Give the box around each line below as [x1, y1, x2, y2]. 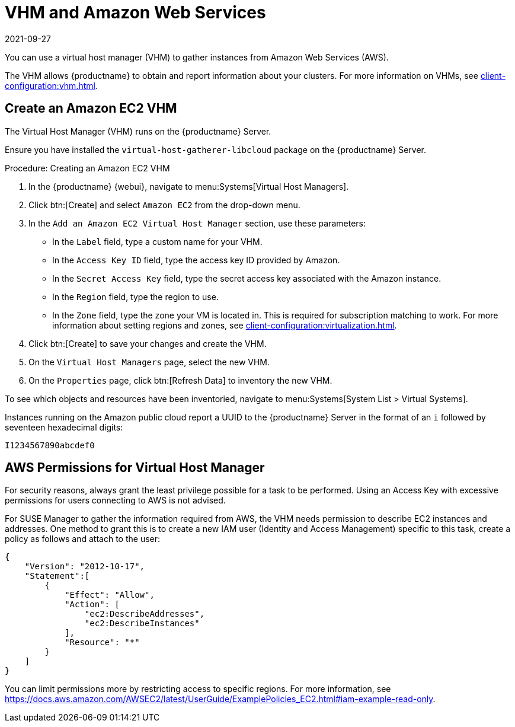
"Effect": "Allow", [65, 590, 155, 600]
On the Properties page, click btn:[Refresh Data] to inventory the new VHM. [28, 375, 332, 385]
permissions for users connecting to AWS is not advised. [5, 495, 226, 506]
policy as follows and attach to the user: [5, 534, 161, 544]
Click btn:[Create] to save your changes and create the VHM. [28, 338, 267, 349]
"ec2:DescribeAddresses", [84, 609, 205, 619]
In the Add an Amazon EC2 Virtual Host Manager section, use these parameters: [28, 218, 366, 228]
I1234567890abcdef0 [5, 440, 95, 450]
